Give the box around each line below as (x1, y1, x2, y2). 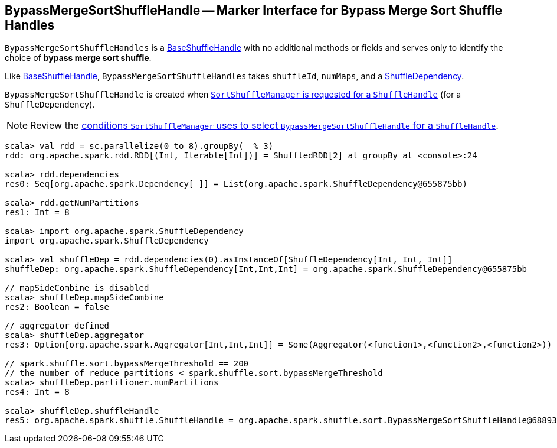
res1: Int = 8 (5, 207, 70, 217)
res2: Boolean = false (5, 302, 110, 312)
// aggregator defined (5, 321, 110, 331)
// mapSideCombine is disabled (5, 283, 149, 293)
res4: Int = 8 (5, 387, 70, 397)
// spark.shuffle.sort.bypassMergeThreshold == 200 (5, 359, 249, 369)
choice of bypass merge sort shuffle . (5, 53, 152, 63)
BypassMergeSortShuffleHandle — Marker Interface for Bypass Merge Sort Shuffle (5, 3, 503, 18)
